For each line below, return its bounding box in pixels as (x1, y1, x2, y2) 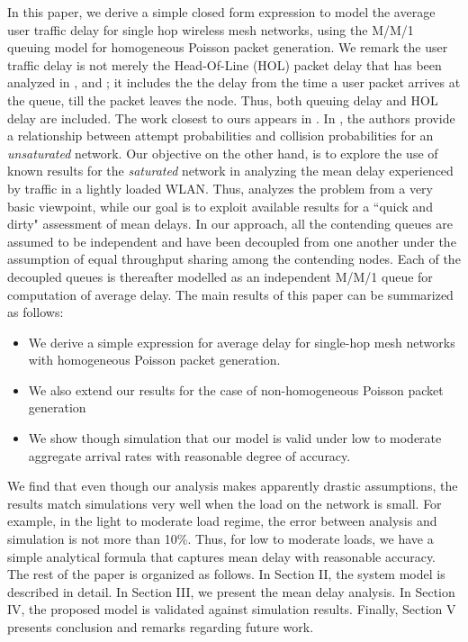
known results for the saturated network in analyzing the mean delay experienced (7, 161, 454, 180)
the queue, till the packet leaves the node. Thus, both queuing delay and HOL (7, 90, 438, 109)
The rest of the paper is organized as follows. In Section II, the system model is (7, 565, 445, 583)
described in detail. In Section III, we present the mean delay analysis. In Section (7, 582, 455, 601)
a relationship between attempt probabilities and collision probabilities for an (7, 126, 434, 145)
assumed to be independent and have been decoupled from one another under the (7, 231, 456, 250)
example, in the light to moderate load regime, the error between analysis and (7, 511, 437, 530)
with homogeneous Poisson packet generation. (28, 350, 281, 369)
